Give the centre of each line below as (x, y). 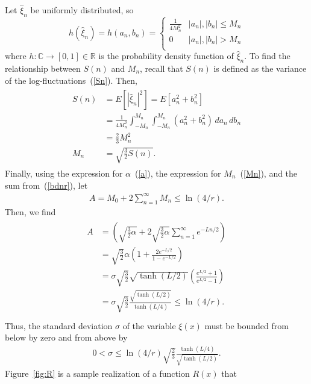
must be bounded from (247, 325)
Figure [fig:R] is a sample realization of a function (97, 373)
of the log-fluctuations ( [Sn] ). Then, (71, 80)
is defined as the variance (260, 68)
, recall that (162, 68)
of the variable (149, 325)
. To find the (267, 56)
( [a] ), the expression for (178, 173)
